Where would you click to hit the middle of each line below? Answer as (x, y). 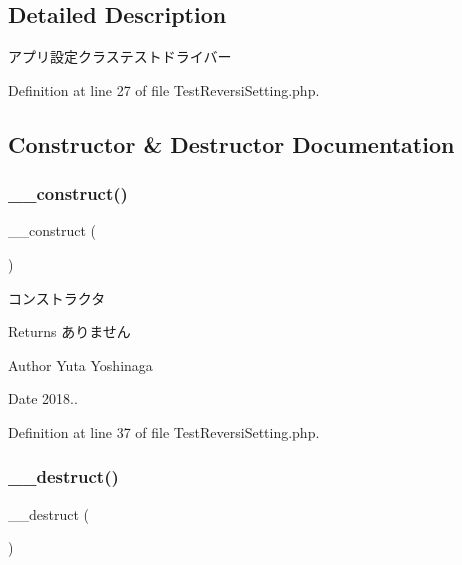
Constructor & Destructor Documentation (231, 143)
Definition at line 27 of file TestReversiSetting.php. (164, 89)
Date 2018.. (43, 398)
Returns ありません (69, 331)
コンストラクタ (57, 297)
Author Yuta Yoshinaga (80, 364)
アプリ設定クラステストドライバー (120, 56)
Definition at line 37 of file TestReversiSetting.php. (164, 431)
